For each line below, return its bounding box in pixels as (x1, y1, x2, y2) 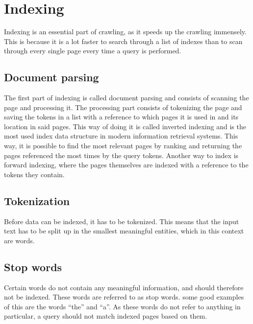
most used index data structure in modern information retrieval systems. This (4, 131, 238, 141)
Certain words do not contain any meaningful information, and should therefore (4, 282, 244, 292)
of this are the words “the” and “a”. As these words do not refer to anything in (4, 301, 241, 311)
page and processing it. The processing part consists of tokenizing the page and (4, 102, 242, 112)
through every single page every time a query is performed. (4, 46, 181, 56)
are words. (4, 235, 35, 245)
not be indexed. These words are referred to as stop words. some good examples (4, 292, 244, 302)
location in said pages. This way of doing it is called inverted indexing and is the (4, 121, 246, 131)
